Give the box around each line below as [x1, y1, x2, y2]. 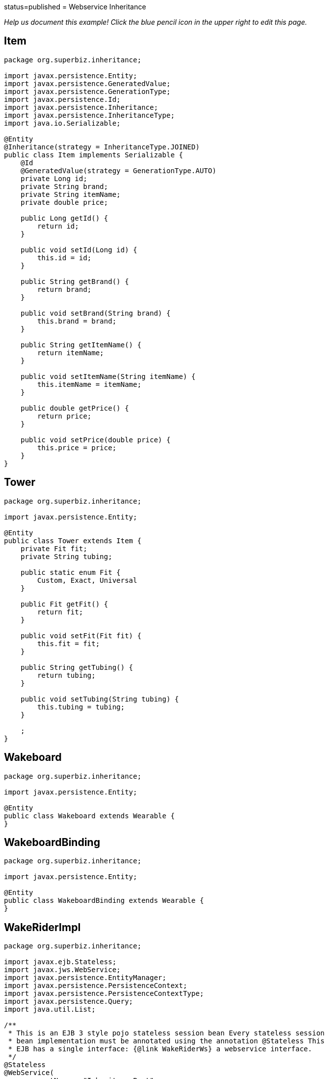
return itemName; [37, 348, 104, 357]
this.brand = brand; [37, 317, 117, 325]
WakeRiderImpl [4, 921, 81, 934]
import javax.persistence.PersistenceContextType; [4, 989, 204, 998]
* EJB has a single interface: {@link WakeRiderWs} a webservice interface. [8, 1045, 312, 1053]
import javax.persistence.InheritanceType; [4, 111, 175, 119]
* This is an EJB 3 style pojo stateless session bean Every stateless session [8, 1029, 325, 1037]
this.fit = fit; [37, 639, 100, 648]
